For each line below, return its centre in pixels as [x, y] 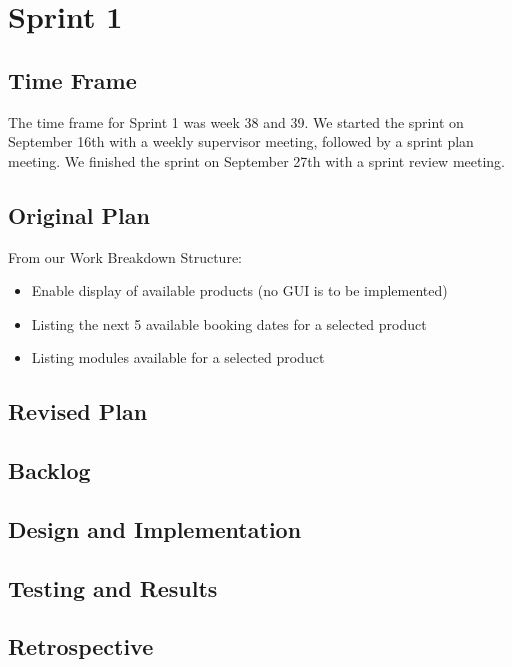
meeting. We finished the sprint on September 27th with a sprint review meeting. [256, 160]
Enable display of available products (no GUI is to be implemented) [239, 290]
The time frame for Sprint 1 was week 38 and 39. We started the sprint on [236, 121]
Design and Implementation [155, 528]
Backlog [49, 470]
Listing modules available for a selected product [178, 357]
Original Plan [79, 214]
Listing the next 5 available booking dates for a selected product [229, 323]
